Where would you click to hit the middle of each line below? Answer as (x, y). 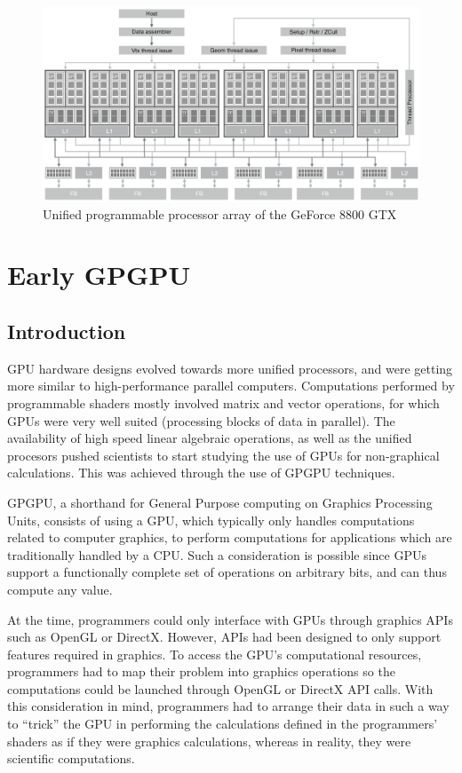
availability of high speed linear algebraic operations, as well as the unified (210, 438)
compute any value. (60, 589)
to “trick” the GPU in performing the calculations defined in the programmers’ (223, 724)
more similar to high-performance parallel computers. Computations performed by (231, 386)
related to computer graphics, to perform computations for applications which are (230, 537)
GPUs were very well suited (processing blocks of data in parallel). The (201, 420)
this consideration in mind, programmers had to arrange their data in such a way (228, 706)
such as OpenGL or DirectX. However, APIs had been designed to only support (224, 637)
